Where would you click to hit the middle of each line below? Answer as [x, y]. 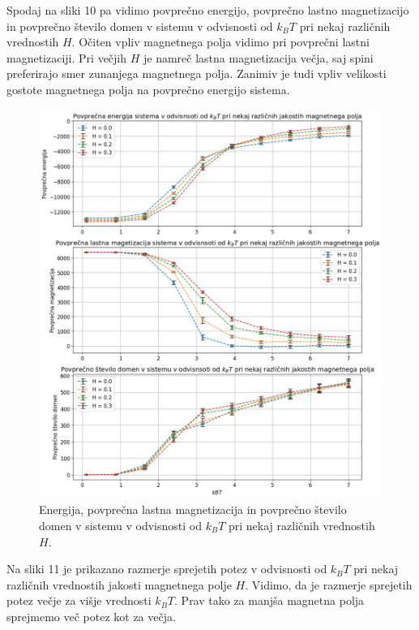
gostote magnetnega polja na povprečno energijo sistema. [148, 89]
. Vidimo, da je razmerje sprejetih [329, 584]
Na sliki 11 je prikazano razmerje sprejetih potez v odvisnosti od [167, 569]
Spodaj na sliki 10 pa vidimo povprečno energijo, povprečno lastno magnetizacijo [208, 10]
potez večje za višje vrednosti [79, 600]
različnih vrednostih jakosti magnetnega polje [119, 584]
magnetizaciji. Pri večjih [67, 57]
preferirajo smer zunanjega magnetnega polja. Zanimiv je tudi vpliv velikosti [197, 73]
